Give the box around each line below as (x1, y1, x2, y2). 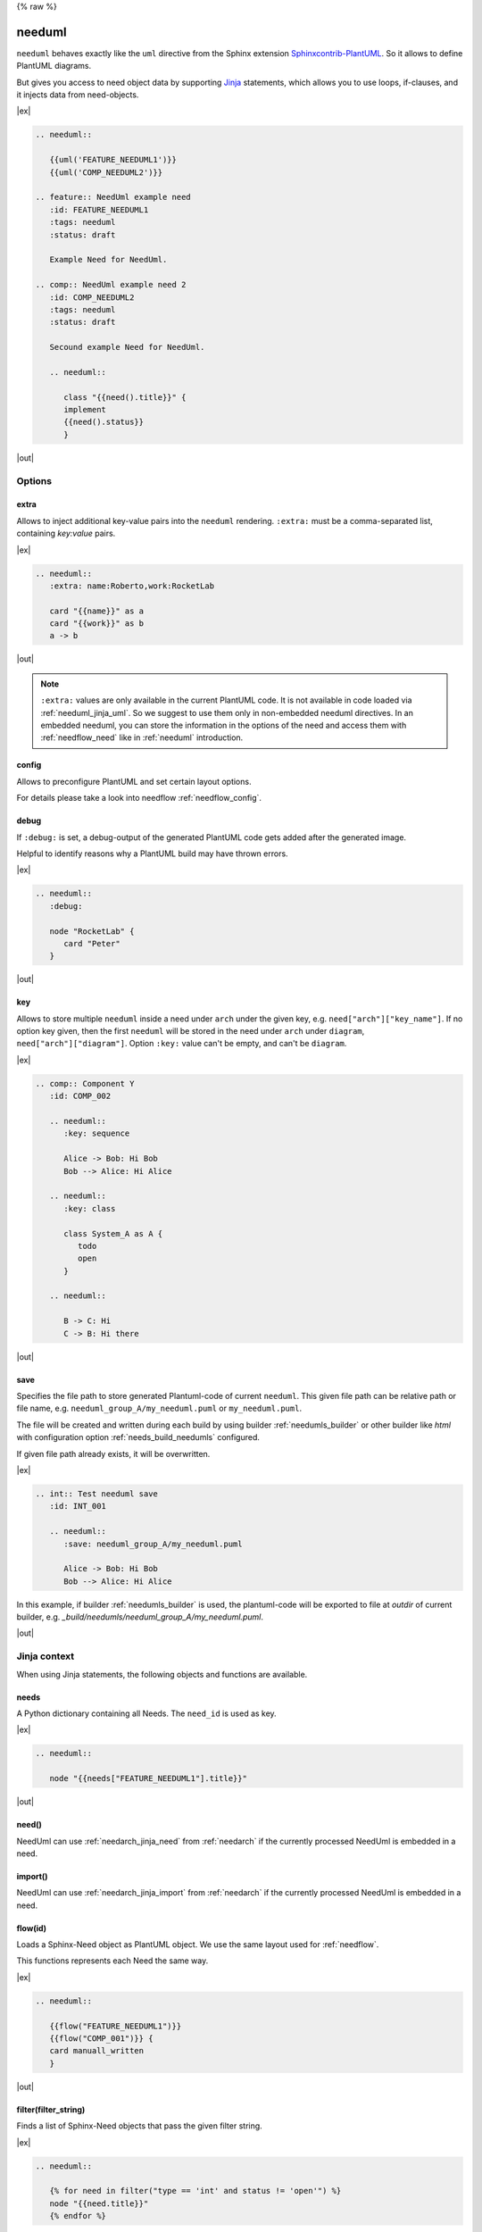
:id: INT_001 (49, 1501, 107, 1512)
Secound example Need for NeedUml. (49, 342, 205, 353)
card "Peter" (63, 938, 120, 948)
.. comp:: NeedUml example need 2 (35, 279, 187, 290)
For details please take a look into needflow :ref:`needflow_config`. (16, 793, 262, 804)
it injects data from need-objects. (16, 89, 139, 100)
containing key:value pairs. (16, 528, 116, 539)
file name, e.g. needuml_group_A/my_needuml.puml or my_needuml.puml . (16, 1403, 303, 1414)
